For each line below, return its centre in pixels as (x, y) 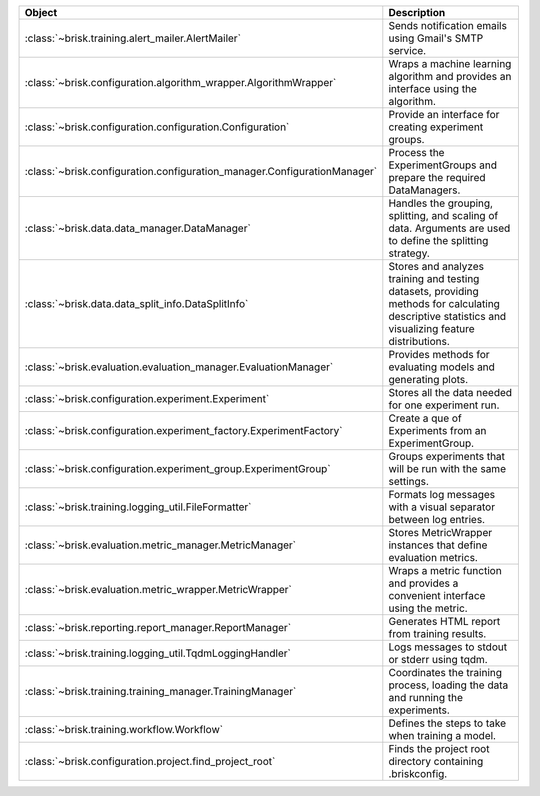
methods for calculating (444, 303)
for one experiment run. (444, 405)
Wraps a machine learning (450, 63)
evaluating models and (441, 367)
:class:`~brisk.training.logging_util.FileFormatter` (138, 507)
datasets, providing (433, 291)
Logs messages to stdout (448, 647)
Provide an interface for (444, 114)
